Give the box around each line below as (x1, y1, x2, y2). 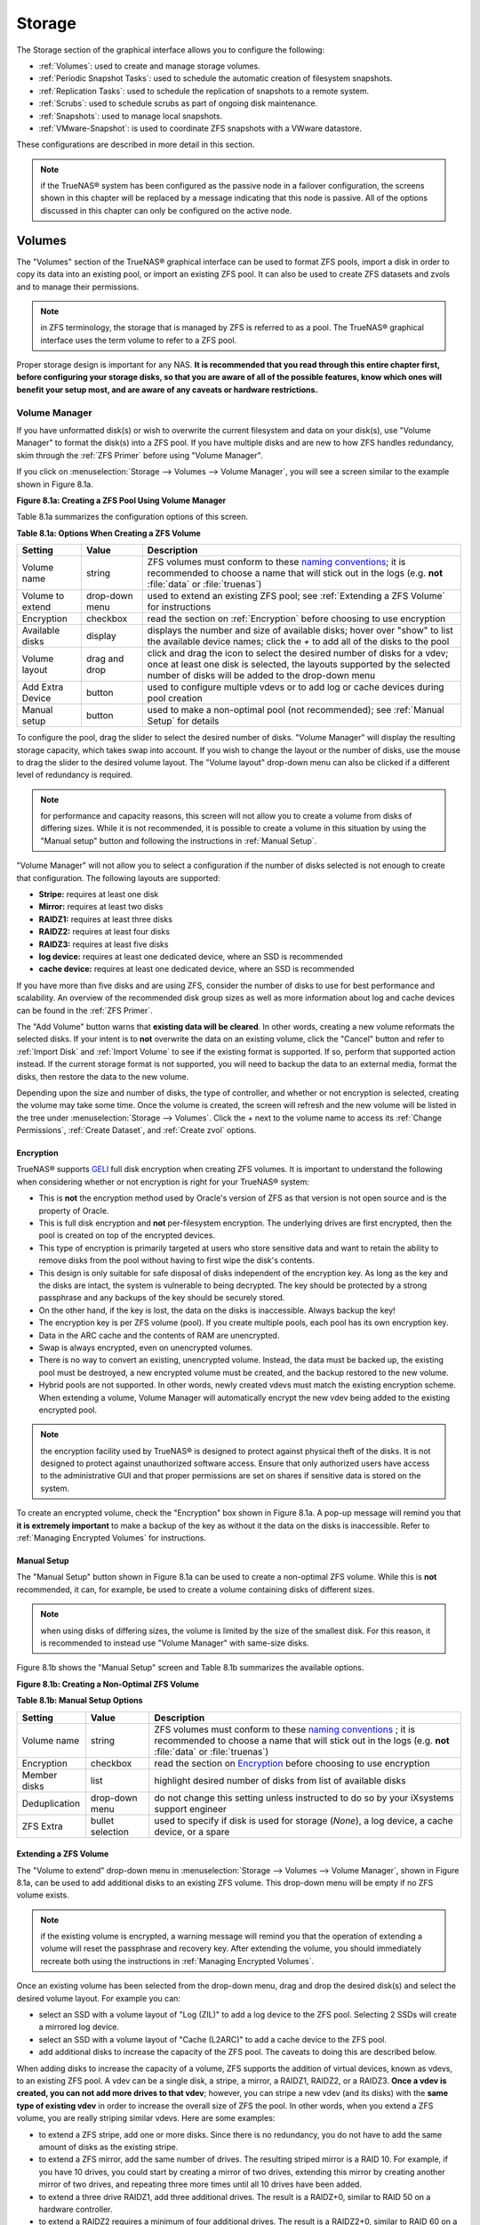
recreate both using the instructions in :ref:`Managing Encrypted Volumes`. (40, 1955, 315, 1966)
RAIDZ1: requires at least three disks (38, 913, 173, 925)
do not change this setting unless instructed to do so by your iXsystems (154, 1792, 454, 1804)
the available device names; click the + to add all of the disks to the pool (147, 635, 450, 648)
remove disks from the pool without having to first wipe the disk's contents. (38, 1255, 315, 1266)
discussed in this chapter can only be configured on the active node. (40, 205, 292, 215)
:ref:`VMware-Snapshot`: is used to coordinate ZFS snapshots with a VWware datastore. (38, 123, 363, 133)
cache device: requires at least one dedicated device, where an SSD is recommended (38, 964, 355, 975)
